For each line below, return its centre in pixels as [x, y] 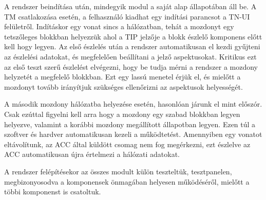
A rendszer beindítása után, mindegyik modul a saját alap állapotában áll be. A [130, 6]
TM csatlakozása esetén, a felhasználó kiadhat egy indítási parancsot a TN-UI [127, 16]
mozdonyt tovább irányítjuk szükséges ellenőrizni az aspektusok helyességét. [123, 86]
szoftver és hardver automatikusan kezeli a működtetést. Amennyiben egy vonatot [133, 134]
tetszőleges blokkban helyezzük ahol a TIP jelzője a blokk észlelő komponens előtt [133, 36]
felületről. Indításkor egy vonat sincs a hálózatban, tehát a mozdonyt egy [119, 26]
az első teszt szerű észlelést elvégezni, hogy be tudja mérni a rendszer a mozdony [131, 66]
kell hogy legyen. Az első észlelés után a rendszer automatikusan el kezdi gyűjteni [132, 46]
